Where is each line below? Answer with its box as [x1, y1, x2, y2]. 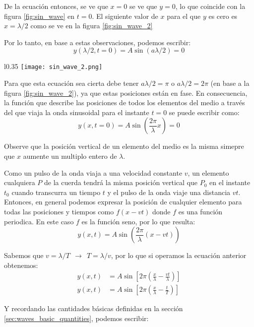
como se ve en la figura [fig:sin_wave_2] [30, 20, 153, 31]
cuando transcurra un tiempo [11, 187, 101, 197]
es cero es [208, 10, 238, 21]
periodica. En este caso [4, 216, 74, 226]
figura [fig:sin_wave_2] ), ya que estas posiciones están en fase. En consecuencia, [4, 87, 248, 98]
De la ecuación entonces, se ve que [4, 1, 108, 11]
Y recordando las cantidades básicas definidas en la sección [4, 303, 183, 314]
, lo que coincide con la [175, 1, 246, 11]
